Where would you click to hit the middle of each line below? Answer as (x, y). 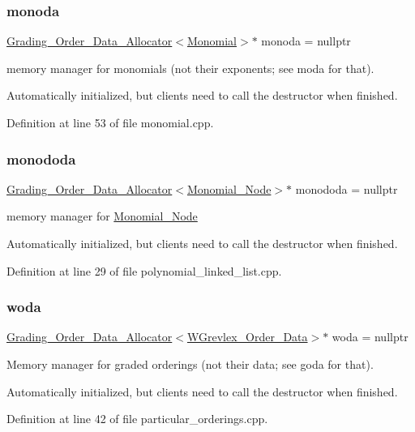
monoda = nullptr (306, 41)
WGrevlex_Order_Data (247, 337)
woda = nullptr (370, 337)
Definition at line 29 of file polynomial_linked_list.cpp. (144, 270)
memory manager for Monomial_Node (102, 216)
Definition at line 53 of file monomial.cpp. (110, 122)
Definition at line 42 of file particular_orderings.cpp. (137, 419)
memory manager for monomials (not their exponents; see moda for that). (190, 68)
